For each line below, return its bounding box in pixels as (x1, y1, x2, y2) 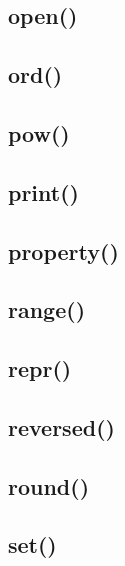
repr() (8, 353, 72, 384)
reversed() (8, 411, 115, 442)
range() (8, 294, 86, 325)
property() (8, 235, 119, 266)
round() (8, 470, 90, 501)
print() (8, 176, 79, 207)
